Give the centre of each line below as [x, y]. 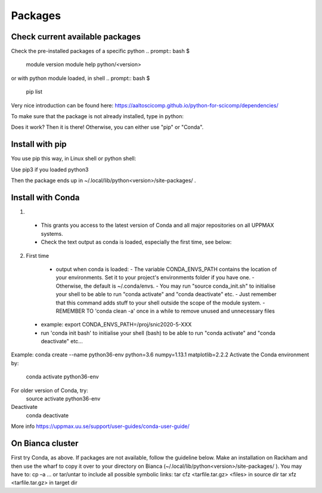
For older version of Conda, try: [50, 390]
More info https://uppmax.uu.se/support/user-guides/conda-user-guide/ [100, 426]
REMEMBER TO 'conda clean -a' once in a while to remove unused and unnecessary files [165, 311]
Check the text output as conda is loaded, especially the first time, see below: [136, 242]
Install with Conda [45, 197]
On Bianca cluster [45, 444]
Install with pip [39, 144]
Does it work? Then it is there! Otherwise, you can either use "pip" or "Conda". [107, 127]
